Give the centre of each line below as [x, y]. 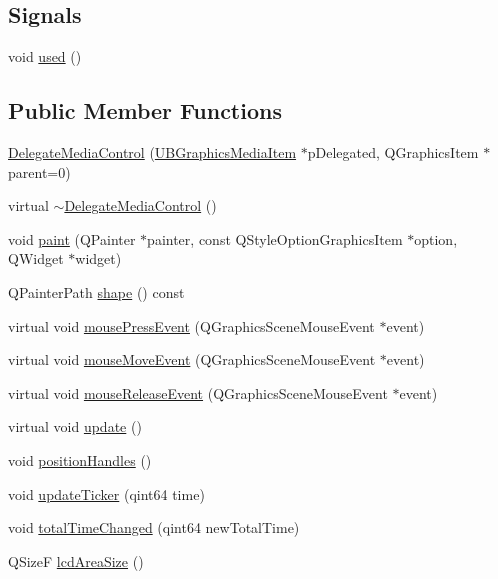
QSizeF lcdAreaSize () [76, 560]
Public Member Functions [145, 110]
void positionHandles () [80, 459]
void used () [45, 56]
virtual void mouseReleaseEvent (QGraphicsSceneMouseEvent [198, 392]
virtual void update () [75, 426]
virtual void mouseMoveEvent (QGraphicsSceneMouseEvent [192, 359]
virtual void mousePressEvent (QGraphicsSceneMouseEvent [191, 325]
